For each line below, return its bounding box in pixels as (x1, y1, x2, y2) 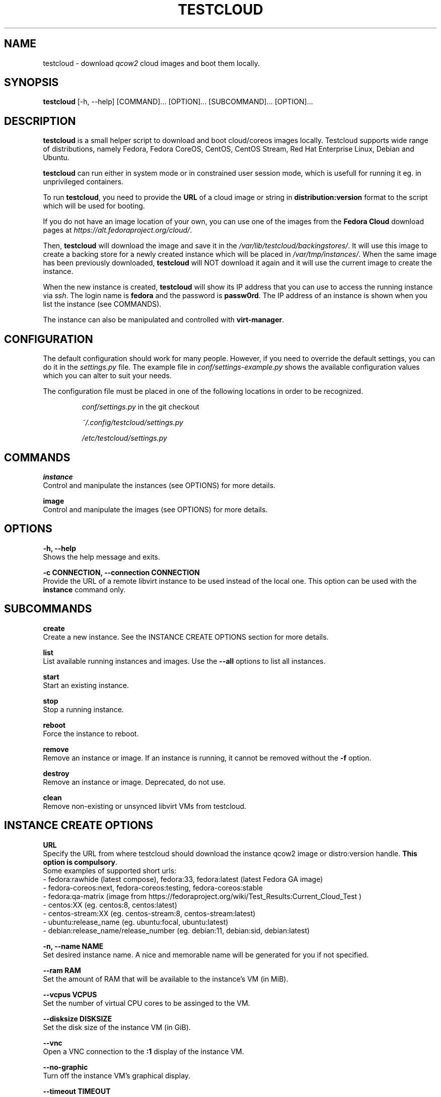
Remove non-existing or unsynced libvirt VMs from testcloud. (43, 801, 247, 810)
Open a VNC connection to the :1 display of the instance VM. (43, 1047, 244, 1056)
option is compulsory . (43, 857, 118, 866)
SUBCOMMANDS (4, 602, 92, 615)
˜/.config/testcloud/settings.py (82, 418, 183, 427)
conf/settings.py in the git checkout (82, 402, 199, 412)
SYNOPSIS (4, 76, 59, 89)
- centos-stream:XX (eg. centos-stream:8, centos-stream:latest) (43, 909, 256, 918)
